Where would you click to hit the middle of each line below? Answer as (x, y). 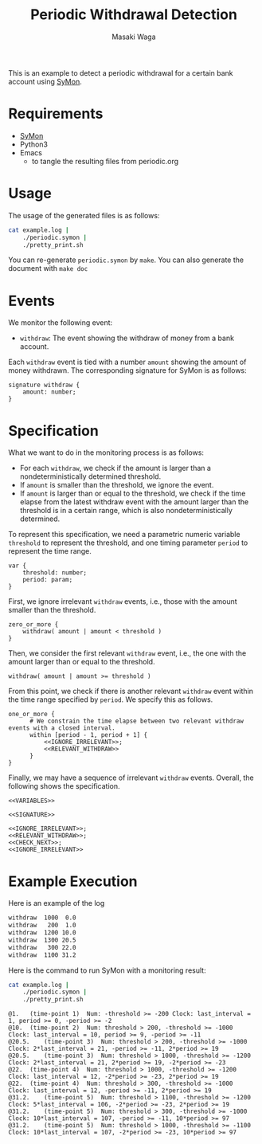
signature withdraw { (44, 385)
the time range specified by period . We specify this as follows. (111, 699)
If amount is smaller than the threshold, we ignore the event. (117, 485)
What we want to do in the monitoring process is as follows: (106, 453)
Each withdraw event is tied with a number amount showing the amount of (127, 362)
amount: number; (50, 392)
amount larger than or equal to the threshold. (82, 662)
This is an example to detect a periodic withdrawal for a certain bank (121, 72)
